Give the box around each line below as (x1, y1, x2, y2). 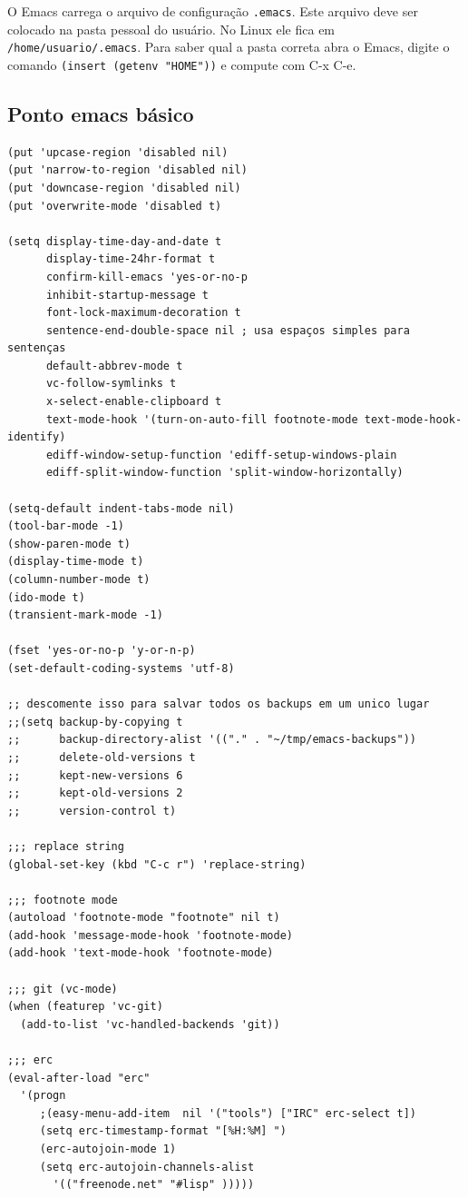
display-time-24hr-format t (45, 252, 216, 266)
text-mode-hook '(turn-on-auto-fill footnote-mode (45, 412, 358, 426)
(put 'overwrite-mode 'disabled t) (7, 199, 222, 213)
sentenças (7, 342, 66, 355)
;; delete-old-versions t (7, 750, 196, 764)
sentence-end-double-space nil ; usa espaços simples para (45, 323, 410, 337)
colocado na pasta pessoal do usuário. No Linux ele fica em (7, 19, 336, 38)
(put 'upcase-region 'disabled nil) (7, 145, 229, 159)
